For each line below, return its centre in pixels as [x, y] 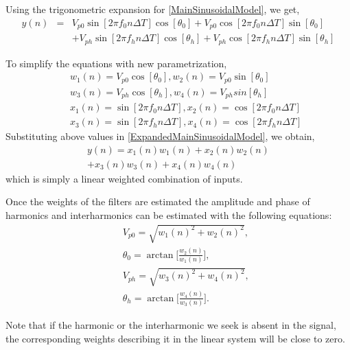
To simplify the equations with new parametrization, [116, 63]
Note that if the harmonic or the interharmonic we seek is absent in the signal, [171, 325]
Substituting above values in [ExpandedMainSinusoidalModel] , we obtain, [160, 136]
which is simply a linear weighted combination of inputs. [124, 178]
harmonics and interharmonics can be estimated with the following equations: [169, 215]
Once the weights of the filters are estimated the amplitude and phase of [158, 201]
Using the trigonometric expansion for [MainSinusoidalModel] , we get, [153, 9]
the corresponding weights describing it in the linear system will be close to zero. [175, 338]
